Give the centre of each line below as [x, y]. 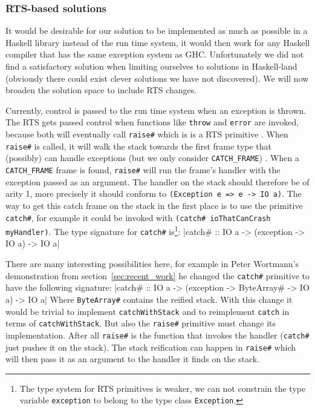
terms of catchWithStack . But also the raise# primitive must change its [141, 323]
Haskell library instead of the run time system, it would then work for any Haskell [158, 42]
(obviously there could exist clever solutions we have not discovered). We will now [157, 78]
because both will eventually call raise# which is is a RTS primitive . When [147, 134]
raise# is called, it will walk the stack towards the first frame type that [139, 146]
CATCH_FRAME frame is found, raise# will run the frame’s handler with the [143, 170]
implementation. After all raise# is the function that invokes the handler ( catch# [157, 335]
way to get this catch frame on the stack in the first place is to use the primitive [154, 205]
